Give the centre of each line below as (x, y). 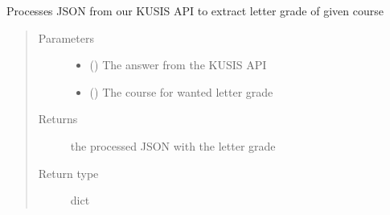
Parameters (66, 37)
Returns (58, 119)
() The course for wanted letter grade (181, 91)
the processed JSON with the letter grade (173, 145)
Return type (68, 173)
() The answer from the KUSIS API (178, 65)
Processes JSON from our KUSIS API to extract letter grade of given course (195, 10)
